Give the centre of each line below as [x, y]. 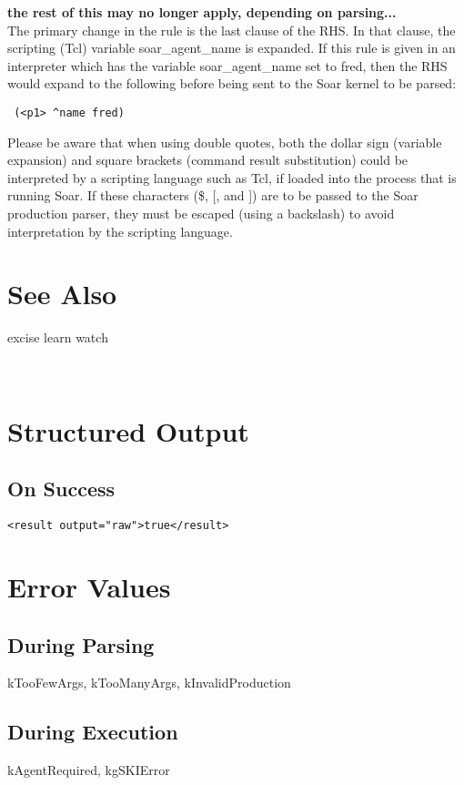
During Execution [93, 732]
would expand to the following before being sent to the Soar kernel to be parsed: [232, 83]
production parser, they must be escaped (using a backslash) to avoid [201, 213]
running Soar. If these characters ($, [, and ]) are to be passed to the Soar [213, 195]
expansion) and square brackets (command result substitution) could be [208, 160]
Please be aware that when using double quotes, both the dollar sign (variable [225, 142]
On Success [61, 489]
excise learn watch [58, 337]
